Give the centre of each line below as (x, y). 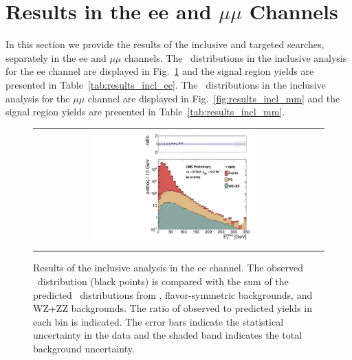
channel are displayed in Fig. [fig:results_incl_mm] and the (214, 98)
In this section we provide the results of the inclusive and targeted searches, (165, 44)
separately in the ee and (56, 57)
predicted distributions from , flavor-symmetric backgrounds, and (173, 294)
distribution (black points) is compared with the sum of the (163, 281)
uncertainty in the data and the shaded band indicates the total (168, 335)
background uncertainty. (84, 348)
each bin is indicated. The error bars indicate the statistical (158, 321)
